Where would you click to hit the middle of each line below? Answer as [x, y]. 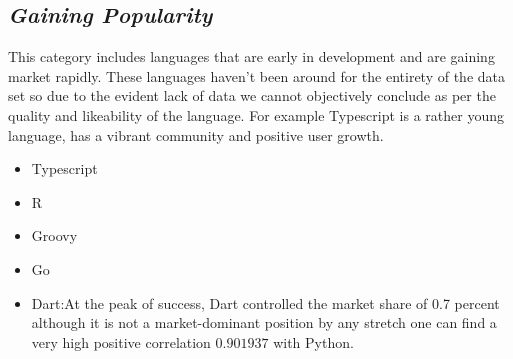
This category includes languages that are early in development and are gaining [251, 56]
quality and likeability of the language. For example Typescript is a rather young [256, 114]
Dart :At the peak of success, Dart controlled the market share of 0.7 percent [265, 302]
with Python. [313, 341]
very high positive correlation [121, 341]
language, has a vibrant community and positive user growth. [196, 134]
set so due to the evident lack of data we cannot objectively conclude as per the [252, 95]
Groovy [54, 235]
